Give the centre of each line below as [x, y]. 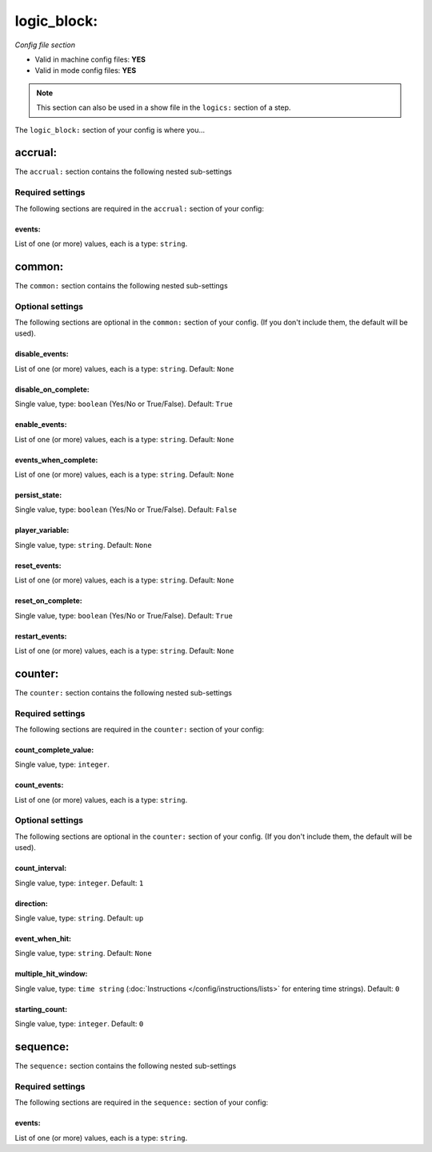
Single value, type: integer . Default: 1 [79, 883]
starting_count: [41, 1009]
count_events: [39, 785]
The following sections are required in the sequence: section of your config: [142, 1102]
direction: [31, 903]
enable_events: [41, 425]
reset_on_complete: [49, 601]
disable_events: [42, 354]
